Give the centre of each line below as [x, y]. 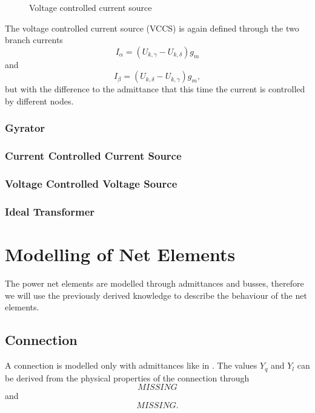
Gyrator [25, 128]
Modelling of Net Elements [120, 254]
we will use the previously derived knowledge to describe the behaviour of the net [156, 295]
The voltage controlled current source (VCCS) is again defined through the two [152, 28]
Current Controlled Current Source [93, 156]
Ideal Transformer [50, 212]
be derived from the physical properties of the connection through [127, 377]
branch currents [34, 40]
